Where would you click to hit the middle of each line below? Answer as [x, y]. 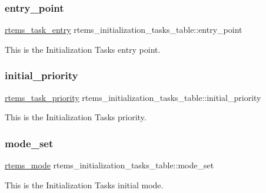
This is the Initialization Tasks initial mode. [84, 184]
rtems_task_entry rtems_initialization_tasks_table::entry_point [124, 30]
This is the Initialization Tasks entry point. [83, 49]
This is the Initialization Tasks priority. [76, 117]
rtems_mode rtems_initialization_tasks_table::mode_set [109, 165]
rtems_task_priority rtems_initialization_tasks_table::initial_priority [133, 97]
